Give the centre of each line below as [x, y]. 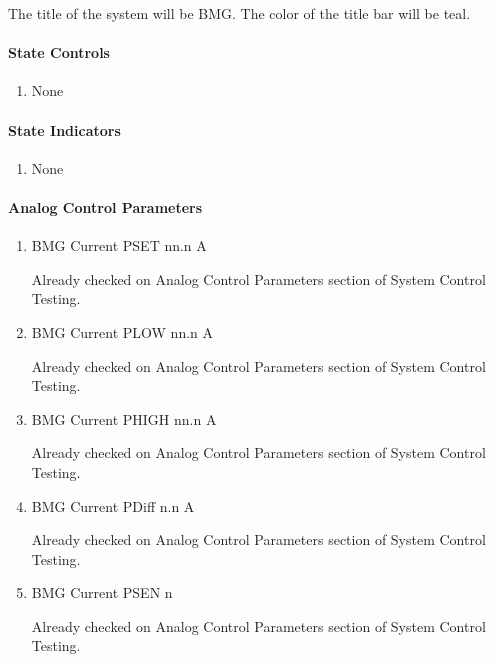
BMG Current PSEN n [102, 592]
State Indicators [64, 129]
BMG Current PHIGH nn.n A [124, 418]
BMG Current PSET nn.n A [119, 245]
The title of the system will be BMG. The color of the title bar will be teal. [239, 13]
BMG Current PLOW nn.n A [122, 331]
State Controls [59, 52]
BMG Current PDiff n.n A [113, 505]
